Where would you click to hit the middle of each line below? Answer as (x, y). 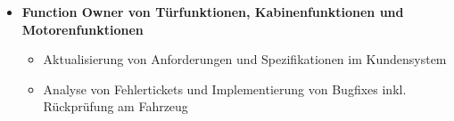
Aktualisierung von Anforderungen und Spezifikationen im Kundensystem (245, 59)
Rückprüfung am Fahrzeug (116, 106)
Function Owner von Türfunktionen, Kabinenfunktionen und (213, 12)
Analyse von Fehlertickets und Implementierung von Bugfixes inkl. (225, 89)
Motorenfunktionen (83, 29)
